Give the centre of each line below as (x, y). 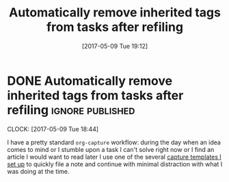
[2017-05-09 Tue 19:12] (115, 46)
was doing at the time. (38, 171)
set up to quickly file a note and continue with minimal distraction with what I (115, 164)
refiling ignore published (71, 110)
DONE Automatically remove (90, 81)
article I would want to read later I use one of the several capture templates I (114, 157)
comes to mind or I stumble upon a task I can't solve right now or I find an (111, 149)
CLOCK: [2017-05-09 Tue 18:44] (53, 129)
